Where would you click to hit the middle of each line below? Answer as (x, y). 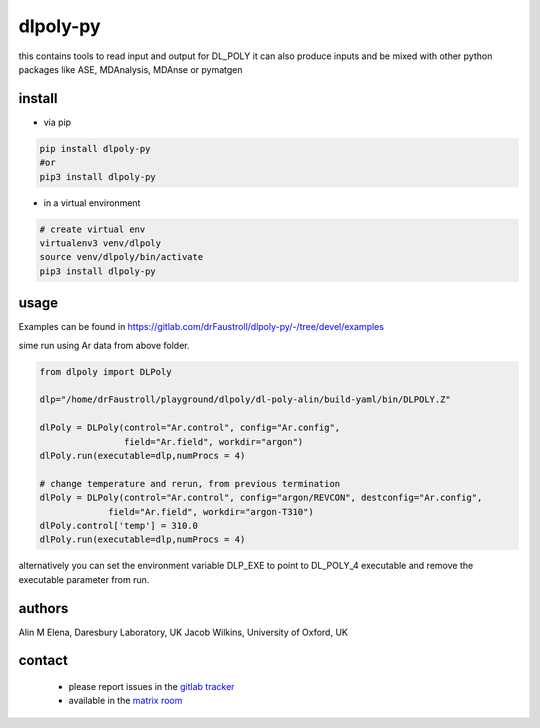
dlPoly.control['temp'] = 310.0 (119, 525)
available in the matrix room (125, 701)
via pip (57, 122)
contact (43, 660)
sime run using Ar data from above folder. (104, 345)
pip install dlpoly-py (95, 148)
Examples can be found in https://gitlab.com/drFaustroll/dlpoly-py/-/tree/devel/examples (201, 327)
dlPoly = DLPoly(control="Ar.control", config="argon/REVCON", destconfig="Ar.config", (261, 498)
